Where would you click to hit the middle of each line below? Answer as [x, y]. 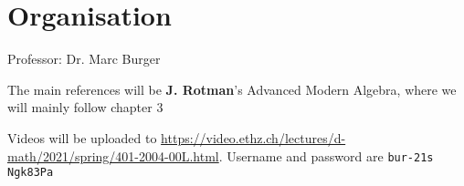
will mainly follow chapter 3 [85, 107]
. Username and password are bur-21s [326, 155]
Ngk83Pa [31, 173]
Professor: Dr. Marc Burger [84, 59]
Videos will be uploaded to [82, 137]
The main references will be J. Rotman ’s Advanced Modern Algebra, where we [232, 89]
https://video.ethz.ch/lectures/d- [253, 137]
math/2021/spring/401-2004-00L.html [113, 155]
